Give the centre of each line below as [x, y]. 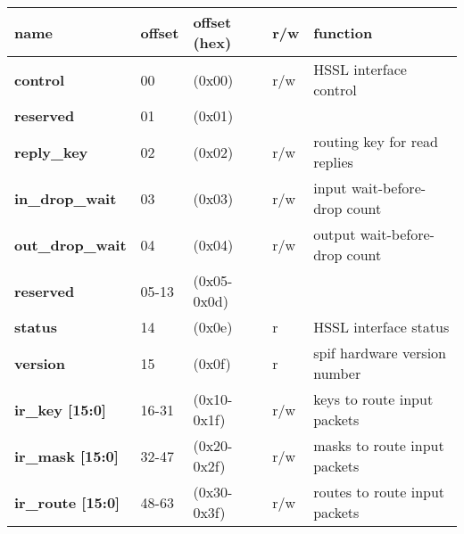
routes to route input [379, 492]
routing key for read [376, 141]
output [335, 234]
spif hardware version [380, 353]
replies [333, 162]
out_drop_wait [70, 244]
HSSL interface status [381, 327]
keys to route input [373, 399]
